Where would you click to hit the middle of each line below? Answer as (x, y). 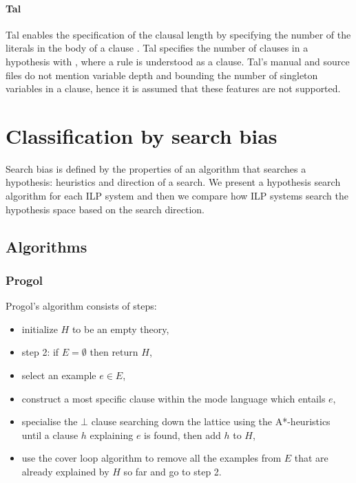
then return (114, 352)
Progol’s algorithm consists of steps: (81, 306)
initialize (40, 329)
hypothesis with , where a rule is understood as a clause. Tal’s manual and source (178, 61)
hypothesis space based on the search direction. (105, 209)
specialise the (50, 421)
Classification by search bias (142, 135)
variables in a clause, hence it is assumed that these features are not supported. (173, 88)
